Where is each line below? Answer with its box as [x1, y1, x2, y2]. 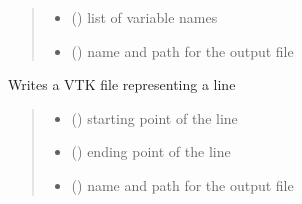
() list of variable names [71, 7, 218, 27]
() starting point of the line [71, 107, 238, 128]
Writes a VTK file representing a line [8, 74, 236, 95]
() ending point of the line [71, 141, 231, 162]
